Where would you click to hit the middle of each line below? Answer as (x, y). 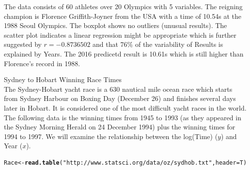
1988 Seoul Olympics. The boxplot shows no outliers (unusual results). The (116, 25)
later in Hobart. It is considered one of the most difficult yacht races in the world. (125, 107)
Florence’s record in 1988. (42, 63)
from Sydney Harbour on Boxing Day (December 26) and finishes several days (120, 98)
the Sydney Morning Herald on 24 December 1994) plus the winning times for (120, 127)
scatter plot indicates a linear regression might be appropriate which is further (120, 35)
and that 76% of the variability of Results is (158, 44)
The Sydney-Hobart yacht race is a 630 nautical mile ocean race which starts (118, 89)
